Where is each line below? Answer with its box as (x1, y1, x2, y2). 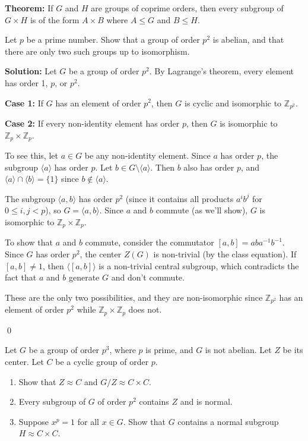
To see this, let (5, 149, 58, 162)
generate (68, 271, 100, 283)
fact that (5, 271, 37, 283)
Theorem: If (5, 2, 53, 14)
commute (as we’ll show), (155, 204, 248, 216)
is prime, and (145, 344, 193, 356)
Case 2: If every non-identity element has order (5, 117, 180, 130)
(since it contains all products (125, 192, 234, 204)
